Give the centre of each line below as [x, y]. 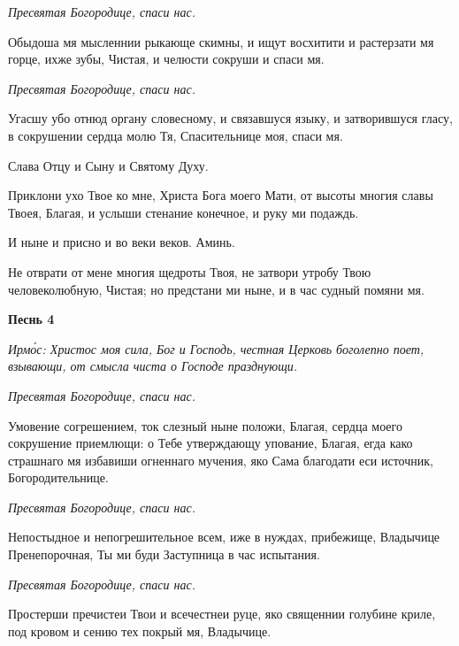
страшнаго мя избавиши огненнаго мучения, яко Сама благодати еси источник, [221, 460]
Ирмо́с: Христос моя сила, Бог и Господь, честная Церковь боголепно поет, [216, 348]
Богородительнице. [58, 477]
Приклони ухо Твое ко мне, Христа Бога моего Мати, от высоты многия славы [221, 195]
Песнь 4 [31, 319]
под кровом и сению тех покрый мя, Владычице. [140, 631]
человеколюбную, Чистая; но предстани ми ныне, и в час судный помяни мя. [216, 289]
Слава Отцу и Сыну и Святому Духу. [108, 165]
